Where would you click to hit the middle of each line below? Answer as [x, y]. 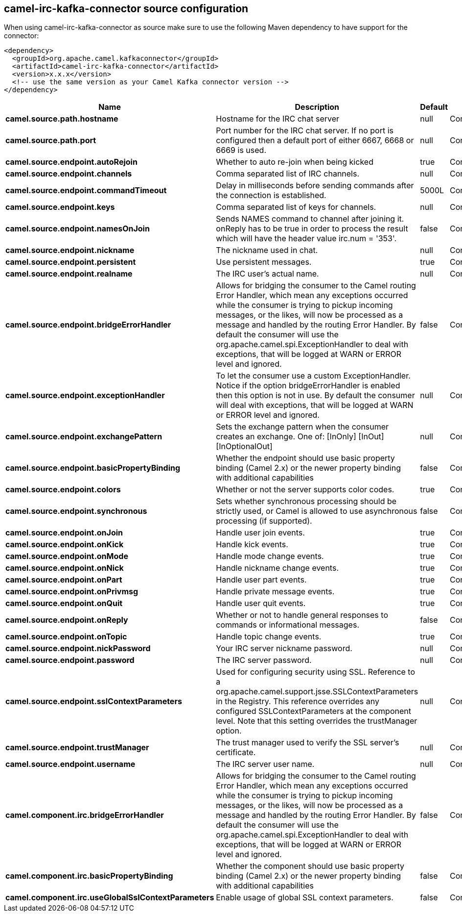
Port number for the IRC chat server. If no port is [305, 131]
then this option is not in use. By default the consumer [315, 395]
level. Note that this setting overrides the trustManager [317, 721]
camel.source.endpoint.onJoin [64, 533]
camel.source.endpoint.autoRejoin [71, 162]
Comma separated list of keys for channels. [296, 207]
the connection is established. [271, 195]
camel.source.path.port [51, 140]
